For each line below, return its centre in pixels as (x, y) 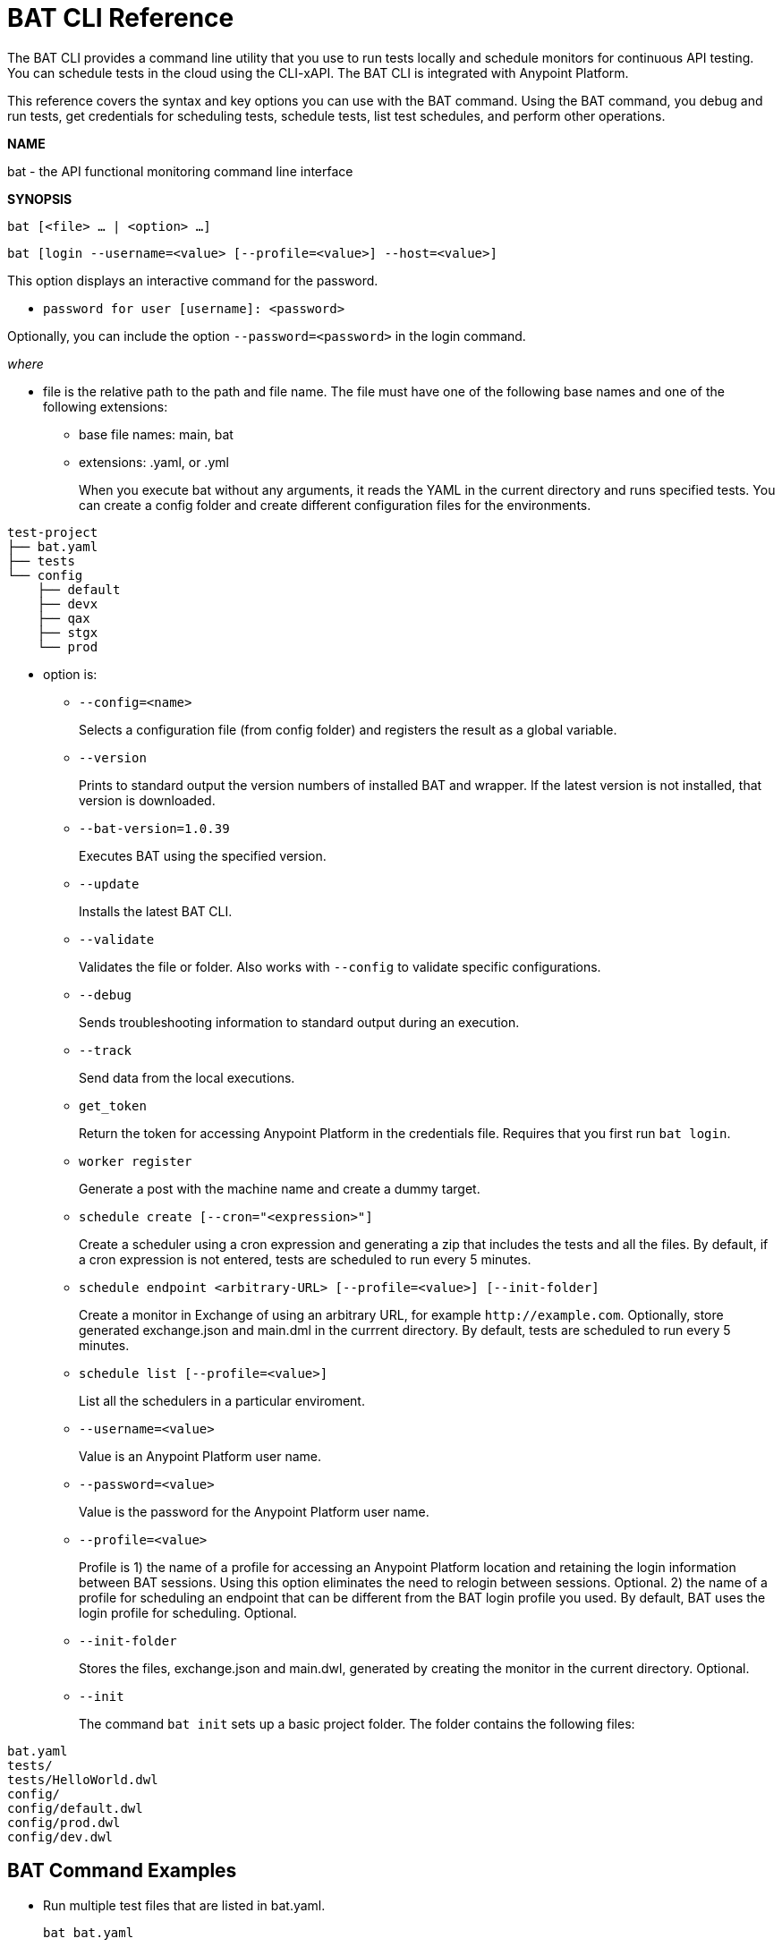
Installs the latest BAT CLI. (156, 911)
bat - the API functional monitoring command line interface (180, 171)
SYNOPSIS (40, 199)
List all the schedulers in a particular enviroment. (222, 1400)
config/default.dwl (75, 1808)
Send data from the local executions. (187, 1077)
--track (106, 1050)
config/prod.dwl (64, 1822)
